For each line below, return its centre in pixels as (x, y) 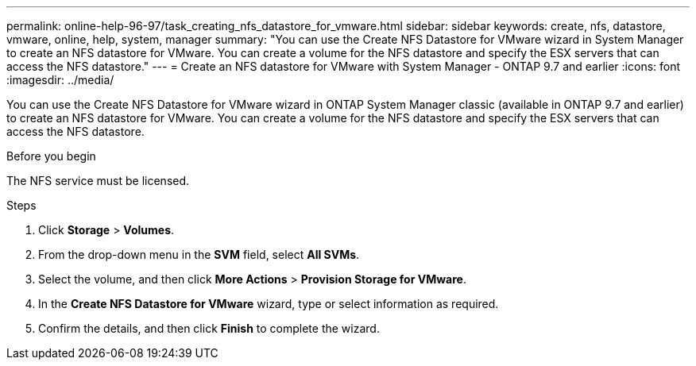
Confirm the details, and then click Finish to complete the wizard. (209, 328)
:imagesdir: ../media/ (60, 80)
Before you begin (51, 156)
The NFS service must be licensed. (98, 181)
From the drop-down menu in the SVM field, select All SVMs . (199, 254)
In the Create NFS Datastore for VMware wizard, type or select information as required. (269, 304)
